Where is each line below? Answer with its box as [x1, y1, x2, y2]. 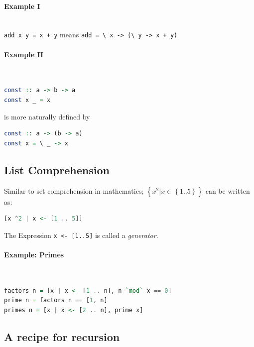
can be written [205, 185, 250, 196]
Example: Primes [4, 249, 64, 260]
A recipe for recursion [4, 329, 120, 345]
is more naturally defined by [4, 111, 90, 121]
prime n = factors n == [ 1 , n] [4, 297, 108, 304]
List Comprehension [4, 162, 110, 177]
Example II [4, 49, 44, 59]
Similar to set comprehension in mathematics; [4, 185, 144, 196]
